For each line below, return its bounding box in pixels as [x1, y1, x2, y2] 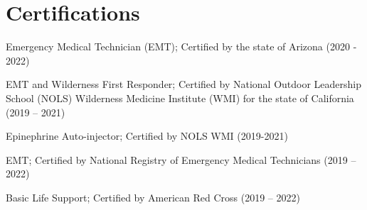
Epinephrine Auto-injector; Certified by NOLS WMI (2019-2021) [6, 128, 288, 143]
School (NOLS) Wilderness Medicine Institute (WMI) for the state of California [6, 90, 354, 105]
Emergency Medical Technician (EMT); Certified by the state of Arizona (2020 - [6, 39, 357, 54]
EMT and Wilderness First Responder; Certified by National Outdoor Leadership [6, 77, 362, 92]
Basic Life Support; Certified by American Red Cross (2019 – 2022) [6, 189, 300, 204]
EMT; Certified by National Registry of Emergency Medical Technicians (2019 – [6, 152, 356, 167]
